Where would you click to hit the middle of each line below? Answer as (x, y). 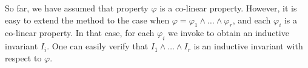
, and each (252, 20)
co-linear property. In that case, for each (80, 33)
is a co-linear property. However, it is (228, 8)
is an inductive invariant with (248, 46)
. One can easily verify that (98, 46)
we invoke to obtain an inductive (229, 33)
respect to (23, 57)
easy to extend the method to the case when (87, 20)
